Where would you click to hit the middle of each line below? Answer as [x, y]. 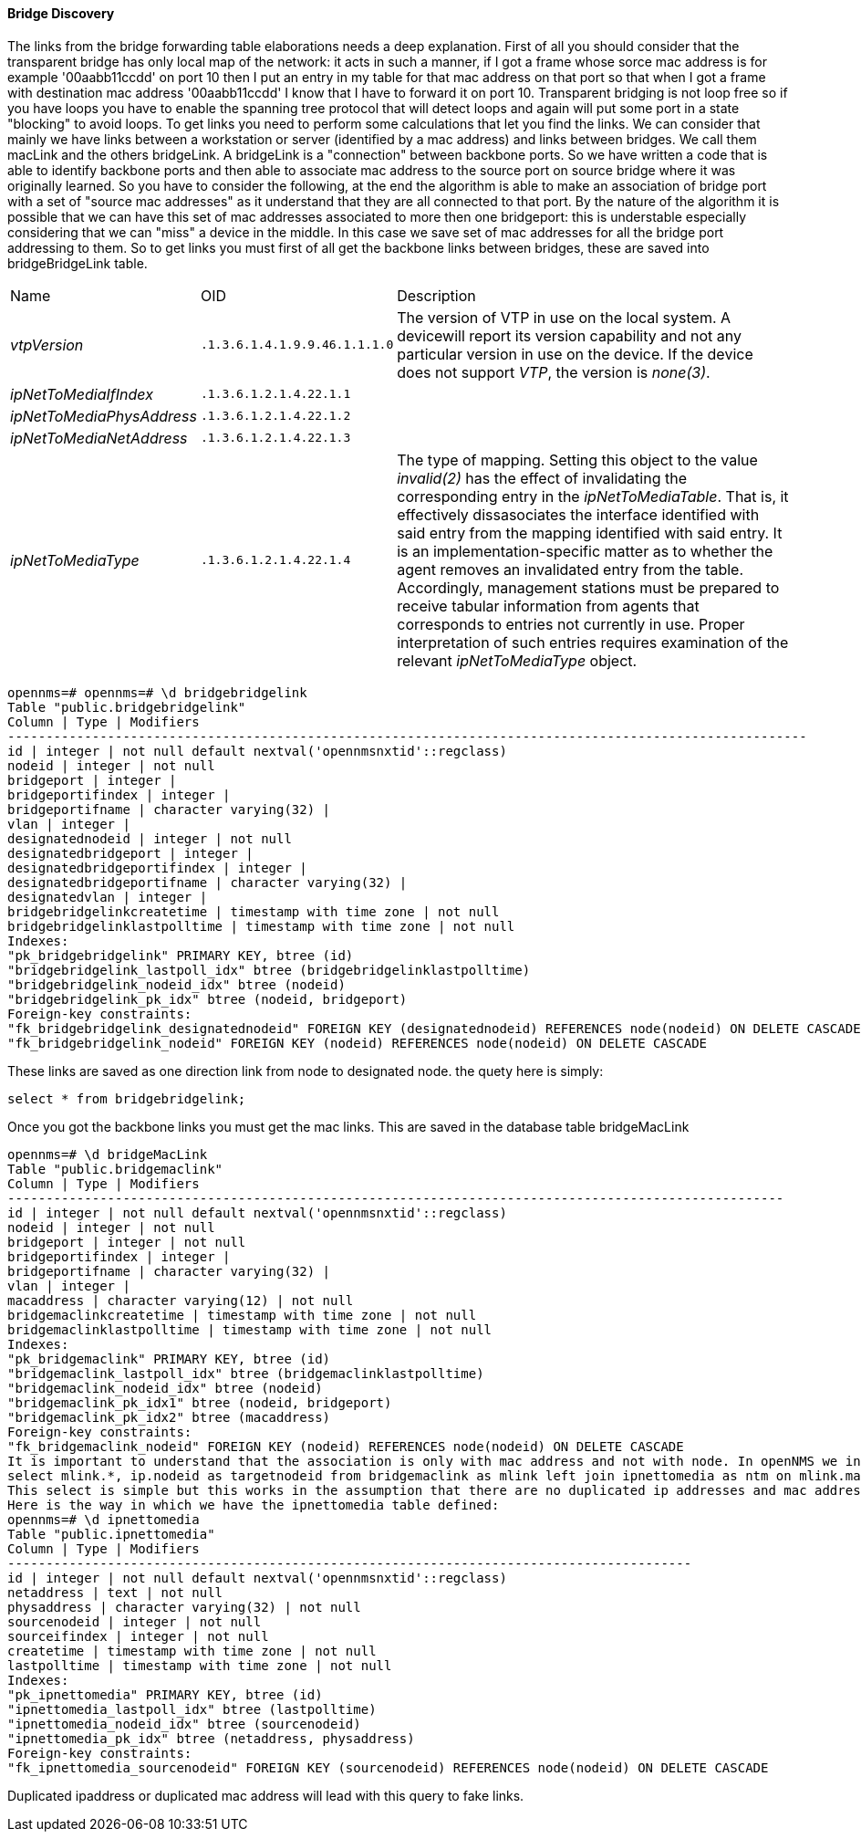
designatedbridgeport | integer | [130, 853]
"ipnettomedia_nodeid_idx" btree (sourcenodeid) [184, 1724]
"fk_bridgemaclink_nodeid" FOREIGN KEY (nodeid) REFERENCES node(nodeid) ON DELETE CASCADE [346, 1446]
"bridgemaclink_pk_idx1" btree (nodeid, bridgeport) [200, 1402]
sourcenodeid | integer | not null [135, 1621]
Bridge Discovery [61, 13]
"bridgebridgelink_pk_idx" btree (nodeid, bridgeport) [207, 999]
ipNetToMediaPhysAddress [104, 416]
